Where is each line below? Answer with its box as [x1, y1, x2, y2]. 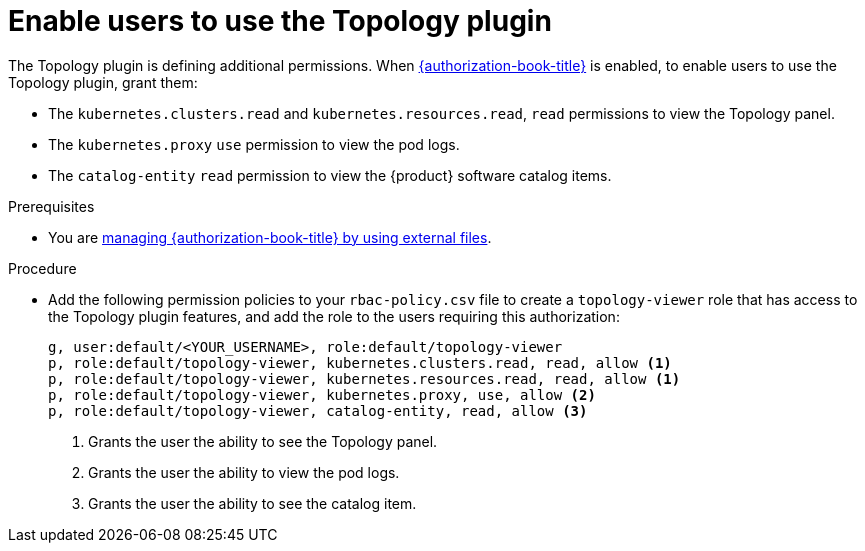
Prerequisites [8, 197, 95, 215]
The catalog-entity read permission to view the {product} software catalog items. [48, 166, 612, 184]
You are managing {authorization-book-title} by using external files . [48, 228, 492, 246]
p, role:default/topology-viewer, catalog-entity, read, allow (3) [48, 402, 588, 419]
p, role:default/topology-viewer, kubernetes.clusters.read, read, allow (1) [48, 354, 672, 371]
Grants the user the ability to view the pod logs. [88, 463, 400, 481]
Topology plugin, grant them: [8, 73, 198, 91]
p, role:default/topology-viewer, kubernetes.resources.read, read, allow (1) [48, 370, 681, 387]
